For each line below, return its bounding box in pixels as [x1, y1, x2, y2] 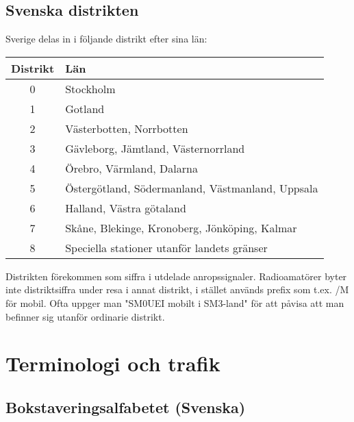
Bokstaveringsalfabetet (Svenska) [5, 396, 246, 417]
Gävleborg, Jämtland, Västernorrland [65, 140, 245, 156]
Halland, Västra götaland [65, 199, 186, 216]
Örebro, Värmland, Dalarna [65, 160, 198, 176]
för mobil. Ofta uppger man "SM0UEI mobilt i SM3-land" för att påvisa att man [5, 295, 344, 310]
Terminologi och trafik [5, 349, 220, 377]
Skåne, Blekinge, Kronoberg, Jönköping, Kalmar [65, 219, 297, 236]
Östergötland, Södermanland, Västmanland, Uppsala [65, 179, 318, 196]
